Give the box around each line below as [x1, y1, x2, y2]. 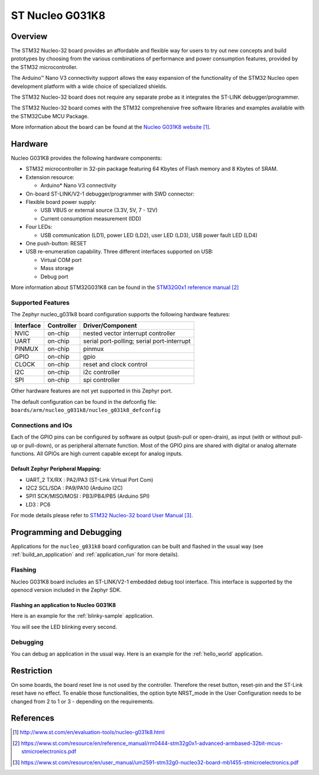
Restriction [11, 666, 53, 676]
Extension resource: [25, 173, 75, 180]
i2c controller [83, 368, 121, 377]
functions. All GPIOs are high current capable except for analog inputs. [11, 450, 183, 458]
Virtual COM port [40, 256, 82, 263]
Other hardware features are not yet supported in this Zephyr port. [11, 387, 172, 394]
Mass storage [40, 265, 74, 272]
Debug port [40, 273, 69, 280]
